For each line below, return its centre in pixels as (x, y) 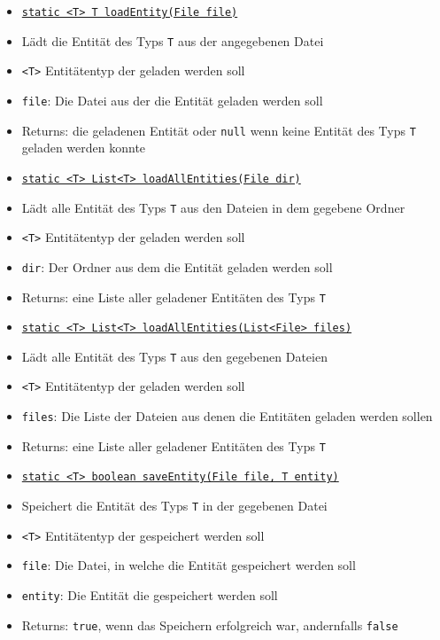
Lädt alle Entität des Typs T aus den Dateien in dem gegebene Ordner (213, 207)
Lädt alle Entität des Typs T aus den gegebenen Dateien (174, 356)
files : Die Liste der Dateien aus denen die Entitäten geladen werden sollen (227, 416)
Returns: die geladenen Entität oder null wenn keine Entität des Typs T (219, 130)
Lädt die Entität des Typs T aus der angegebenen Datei (173, 40)
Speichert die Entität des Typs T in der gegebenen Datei (174, 506)
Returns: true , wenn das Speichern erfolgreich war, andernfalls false (210, 624)
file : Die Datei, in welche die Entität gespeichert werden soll (189, 565)
